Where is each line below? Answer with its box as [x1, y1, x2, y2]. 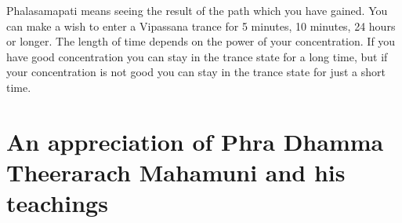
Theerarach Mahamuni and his [6, 155, 346, 188]
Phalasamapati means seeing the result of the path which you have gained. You [6, 2, 388, 18]
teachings [6, 187, 108, 219]
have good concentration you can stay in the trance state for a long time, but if [6, 48, 388, 64]
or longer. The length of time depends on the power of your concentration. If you [6, 33, 396, 49]
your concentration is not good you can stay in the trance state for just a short [6, 64, 386, 80]
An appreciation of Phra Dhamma [6, 125, 384, 157]
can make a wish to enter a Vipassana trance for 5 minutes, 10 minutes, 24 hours [6, 17, 396, 34]
